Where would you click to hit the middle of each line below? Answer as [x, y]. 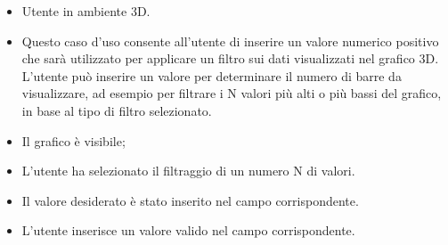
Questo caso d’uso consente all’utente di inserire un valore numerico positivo [230, 41]
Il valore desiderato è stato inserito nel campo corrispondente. [190, 200]
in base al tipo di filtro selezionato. [117, 110]
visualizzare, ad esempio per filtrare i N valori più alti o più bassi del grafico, [232, 93]
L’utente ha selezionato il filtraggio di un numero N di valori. [188, 171]
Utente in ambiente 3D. [86, 11]
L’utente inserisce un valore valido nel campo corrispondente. [188, 230]
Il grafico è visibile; [73, 140]
